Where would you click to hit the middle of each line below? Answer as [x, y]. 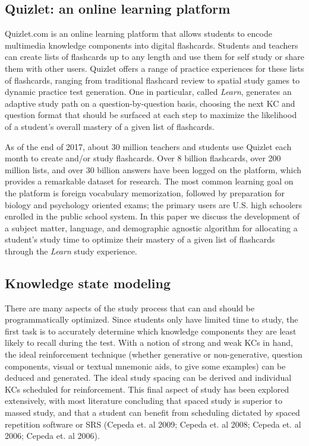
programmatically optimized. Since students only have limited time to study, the [152, 319]
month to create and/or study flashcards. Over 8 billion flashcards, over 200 [143, 158]
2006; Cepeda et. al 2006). [52, 436]
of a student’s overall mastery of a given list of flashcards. [110, 126]
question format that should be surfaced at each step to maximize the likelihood [151, 115]
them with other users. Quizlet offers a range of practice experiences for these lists [154, 68]
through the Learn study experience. [71, 251]
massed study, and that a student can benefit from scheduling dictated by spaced [152, 412]
